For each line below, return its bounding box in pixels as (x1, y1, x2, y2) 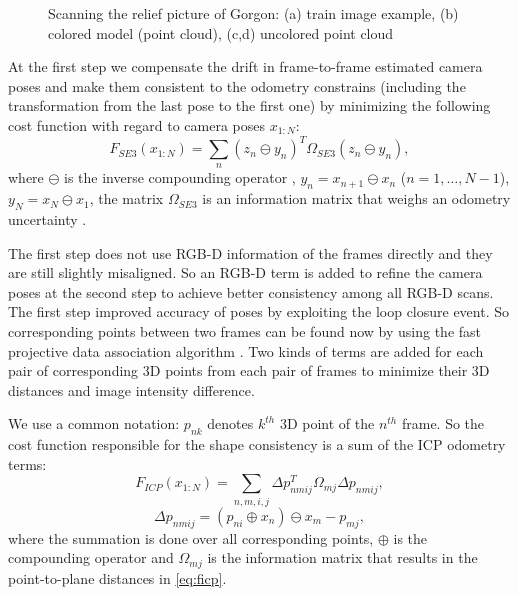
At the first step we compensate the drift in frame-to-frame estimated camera (8, 56, 483, 77)
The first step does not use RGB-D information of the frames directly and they (8, 242, 493, 263)
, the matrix (89, 188, 164, 209)
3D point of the (279, 413, 375, 434)
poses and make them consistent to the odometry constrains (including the (8, 75, 466, 96)
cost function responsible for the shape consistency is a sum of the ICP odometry (8, 434, 506, 455)
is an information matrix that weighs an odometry (202, 188, 511, 209)
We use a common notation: (8, 413, 180, 434)
